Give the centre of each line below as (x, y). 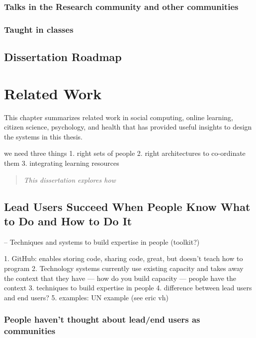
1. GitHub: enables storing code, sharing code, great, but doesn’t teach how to (124, 258)
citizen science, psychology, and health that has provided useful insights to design (128, 127)
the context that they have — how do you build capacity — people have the (120, 278)
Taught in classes (39, 29)
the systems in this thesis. (43, 136)
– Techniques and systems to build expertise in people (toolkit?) (102, 241)
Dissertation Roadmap (63, 57)
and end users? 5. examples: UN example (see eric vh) (86, 297)
